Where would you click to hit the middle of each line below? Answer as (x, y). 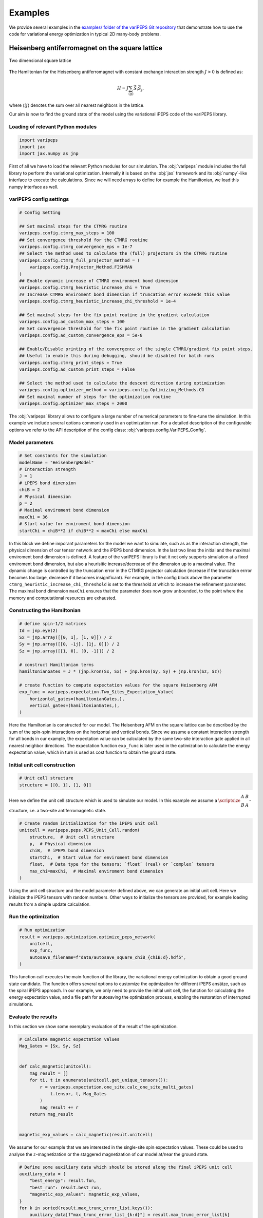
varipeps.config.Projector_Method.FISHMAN (81, 267)
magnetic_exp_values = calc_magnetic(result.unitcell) (86, 1135)
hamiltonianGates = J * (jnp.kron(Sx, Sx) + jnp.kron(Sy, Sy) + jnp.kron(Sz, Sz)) (121, 672)
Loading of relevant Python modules (53, 127)
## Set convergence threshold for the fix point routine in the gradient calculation (124, 328)
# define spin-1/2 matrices (53, 624)
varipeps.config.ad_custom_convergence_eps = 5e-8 (81, 335)
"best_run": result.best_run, (66, 1187)
